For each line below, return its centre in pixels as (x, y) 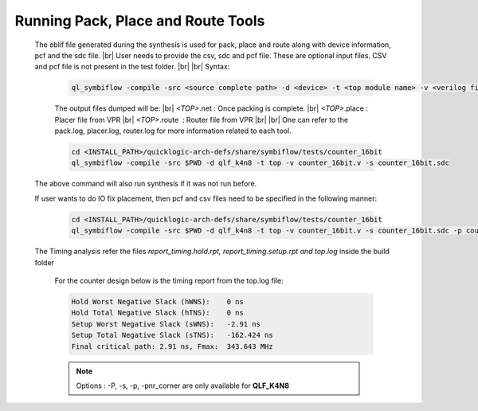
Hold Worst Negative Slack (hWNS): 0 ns (158, 301)
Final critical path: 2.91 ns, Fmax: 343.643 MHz (172, 346)
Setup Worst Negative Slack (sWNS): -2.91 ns (166, 324)
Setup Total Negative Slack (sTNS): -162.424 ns (172, 335)
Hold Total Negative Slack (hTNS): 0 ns (158, 313)
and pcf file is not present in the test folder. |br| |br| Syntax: (132, 67)
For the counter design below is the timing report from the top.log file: (169, 280)
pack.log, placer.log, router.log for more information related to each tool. (173, 131)
